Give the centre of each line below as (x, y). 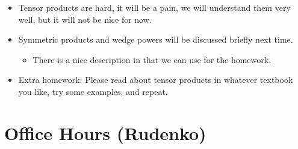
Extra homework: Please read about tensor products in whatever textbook (156, 80)
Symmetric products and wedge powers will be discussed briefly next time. (156, 39)
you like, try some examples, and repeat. (93, 91)
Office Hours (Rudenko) (105, 132)
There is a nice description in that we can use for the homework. (152, 59)
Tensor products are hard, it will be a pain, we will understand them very (154, 7)
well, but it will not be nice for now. (85, 19)
